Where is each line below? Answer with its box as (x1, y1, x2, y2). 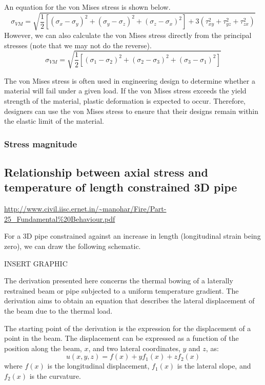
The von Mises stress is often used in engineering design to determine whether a (4, 75, 255, 86)
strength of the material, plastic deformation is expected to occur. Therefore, (4, 95, 246, 106)
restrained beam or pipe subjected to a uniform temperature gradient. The (4, 285, 239, 296)
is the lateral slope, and (177, 360, 251, 371)
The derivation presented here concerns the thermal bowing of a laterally (4, 275, 233, 286)
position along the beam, (4, 342, 82, 353)
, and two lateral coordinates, (88, 342, 180, 353)
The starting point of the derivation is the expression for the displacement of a (4, 322, 251, 333)
